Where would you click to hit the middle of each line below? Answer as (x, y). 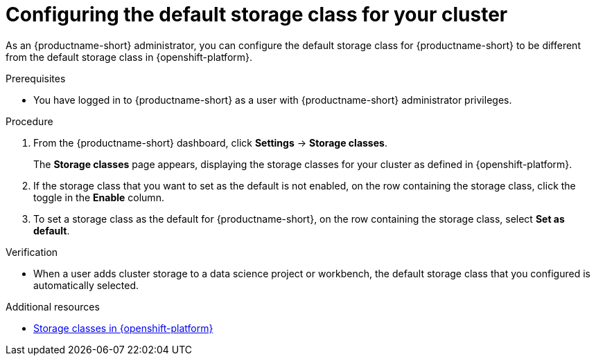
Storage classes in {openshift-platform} (123, 328)
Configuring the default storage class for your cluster (257, 15)
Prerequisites (36, 78)
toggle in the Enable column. (99, 197)
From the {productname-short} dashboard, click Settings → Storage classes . (210, 142)
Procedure (29, 121)
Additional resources (53, 306)
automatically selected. (86, 285)
